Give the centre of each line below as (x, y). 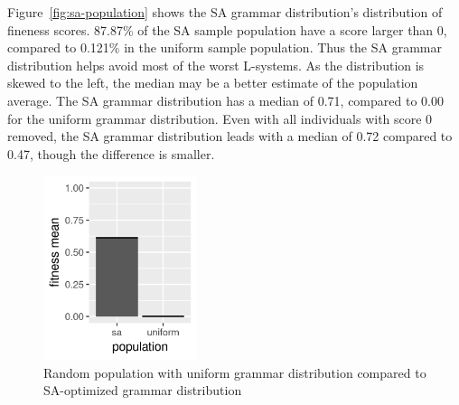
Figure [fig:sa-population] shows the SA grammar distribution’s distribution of (225, 12)
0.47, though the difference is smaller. (111, 153)
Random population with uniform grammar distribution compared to (235, 372)
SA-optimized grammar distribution (143, 390)
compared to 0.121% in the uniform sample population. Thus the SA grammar (225, 47)
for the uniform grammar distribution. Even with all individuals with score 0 (220, 118)
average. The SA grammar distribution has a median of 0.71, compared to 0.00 (225, 100)
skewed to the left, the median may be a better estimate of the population (213, 83)
